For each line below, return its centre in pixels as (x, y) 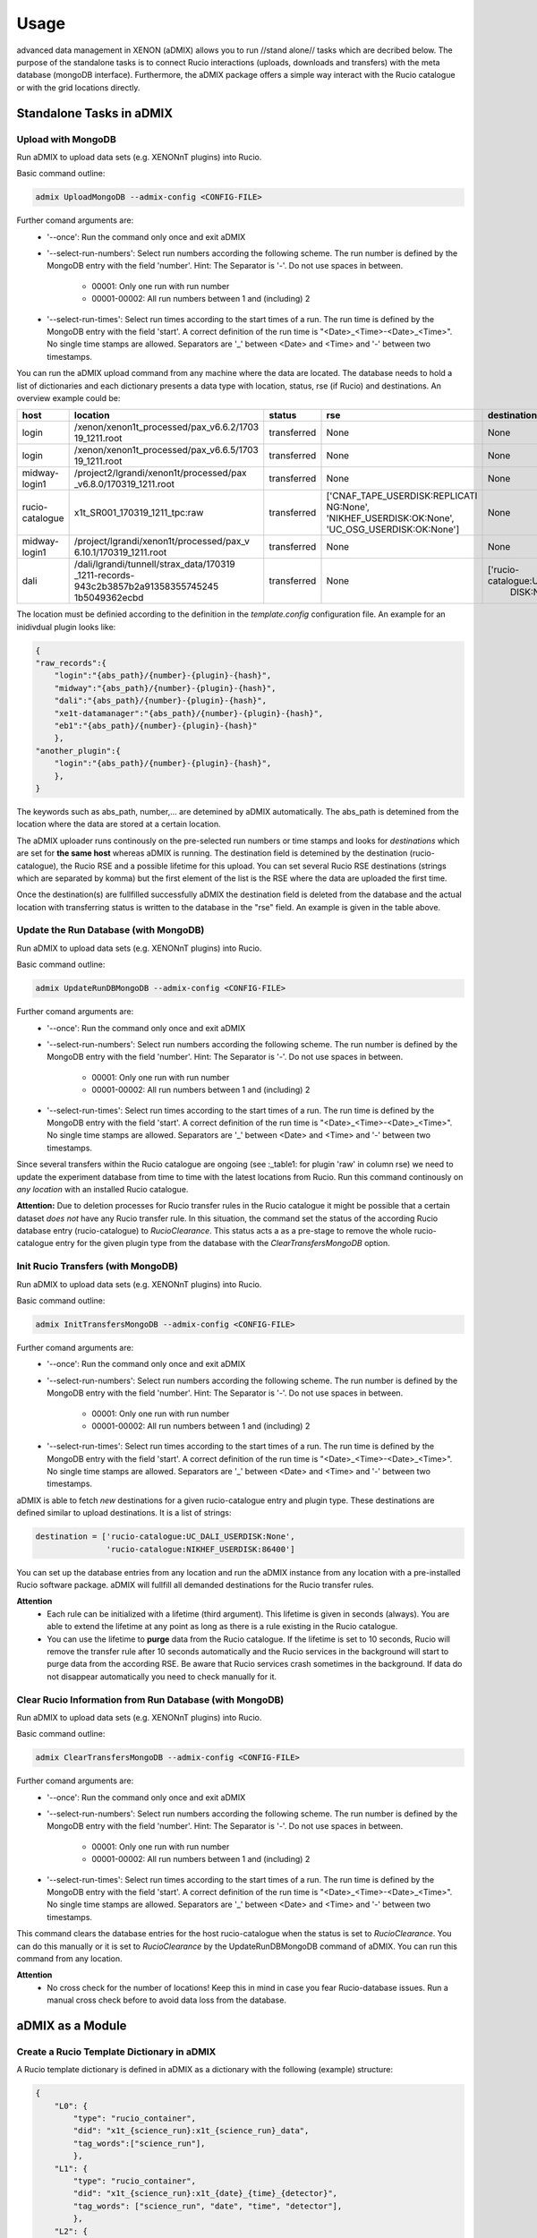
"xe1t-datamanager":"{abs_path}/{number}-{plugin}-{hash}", (189, 713)
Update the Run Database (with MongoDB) (111, 930)
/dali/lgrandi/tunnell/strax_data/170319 (155, 564)
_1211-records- (104, 576)
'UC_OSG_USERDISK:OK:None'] (393, 530)
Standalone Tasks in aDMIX (95, 113)
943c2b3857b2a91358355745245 (146, 586)
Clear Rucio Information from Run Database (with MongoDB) (150, 1699)
